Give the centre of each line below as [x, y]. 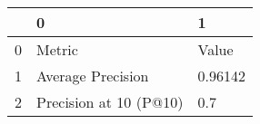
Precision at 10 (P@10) [110, 102]
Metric [57, 49]
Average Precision [93, 76]
